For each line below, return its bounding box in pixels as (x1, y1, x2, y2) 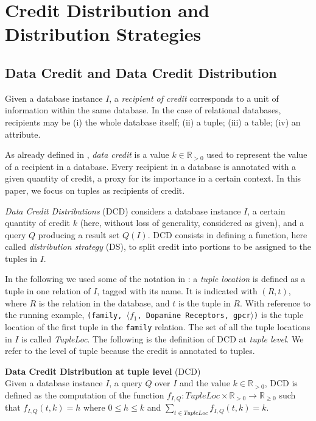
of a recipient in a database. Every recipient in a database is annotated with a (5, 160, 297, 172)
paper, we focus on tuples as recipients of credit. (5, 183, 185, 196)
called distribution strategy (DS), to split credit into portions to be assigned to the (5, 240, 312, 253)
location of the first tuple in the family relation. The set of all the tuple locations (5, 320, 311, 333)
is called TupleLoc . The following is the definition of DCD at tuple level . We (21, 332, 304, 345)
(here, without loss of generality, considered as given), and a (80, 216, 304, 229)
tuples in (5, 252, 37, 264)
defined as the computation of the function (5, 388, 164, 401)
